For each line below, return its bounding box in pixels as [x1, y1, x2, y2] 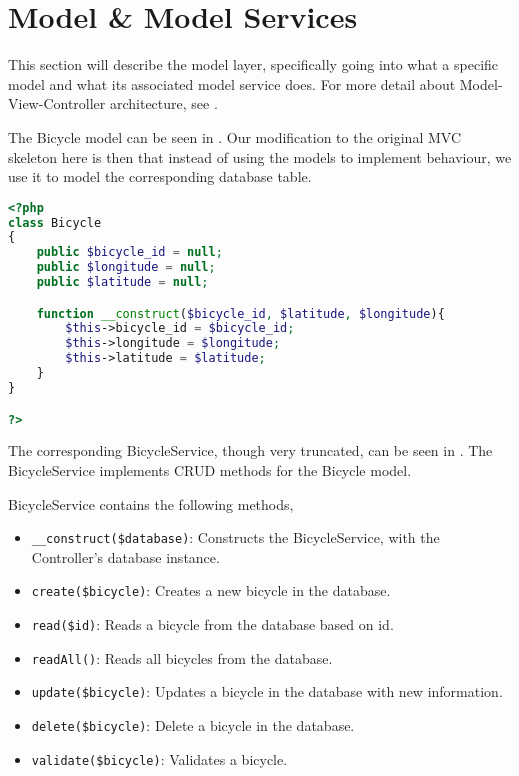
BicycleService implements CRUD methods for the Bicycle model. [8, 459, 412, 480]
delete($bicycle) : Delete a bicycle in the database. [31, 715, 355, 736]
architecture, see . [109, 93, 218, 114]
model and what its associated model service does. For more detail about [8, 73, 456, 94]
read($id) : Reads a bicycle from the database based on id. [31, 614, 394, 635]
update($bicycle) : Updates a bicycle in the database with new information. [31, 681, 503, 702]
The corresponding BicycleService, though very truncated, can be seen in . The [8, 440, 493, 461]
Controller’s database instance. [31, 546, 220, 567]
